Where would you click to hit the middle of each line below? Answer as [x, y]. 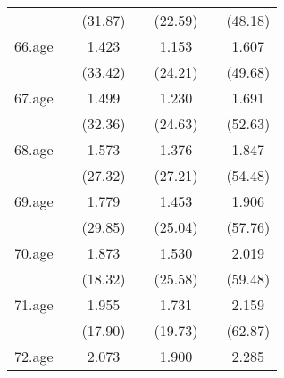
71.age [34, 304]
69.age [34, 201]
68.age [34, 149]
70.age [34, 253]
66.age [34, 46]
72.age [34, 356]
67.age [34, 98]
